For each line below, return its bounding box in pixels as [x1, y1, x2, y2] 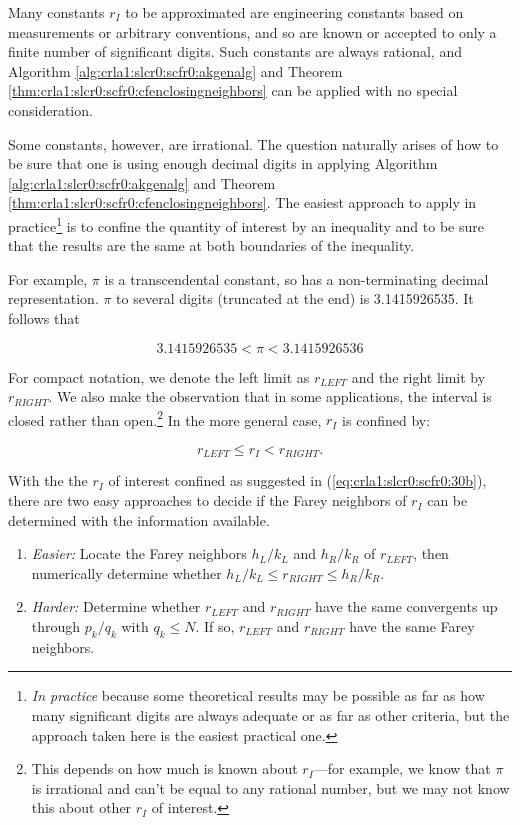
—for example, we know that [313, 758, 491, 779]
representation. [8, 288, 99, 309]
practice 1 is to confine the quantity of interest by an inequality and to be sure [8, 212, 484, 236]
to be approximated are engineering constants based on [125, 2, 464, 22]
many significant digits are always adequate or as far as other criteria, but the [31, 705, 510, 725]
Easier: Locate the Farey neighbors [31, 543, 247, 564]
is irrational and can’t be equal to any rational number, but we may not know [31, 777, 510, 798]
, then [413, 543, 449, 564]
